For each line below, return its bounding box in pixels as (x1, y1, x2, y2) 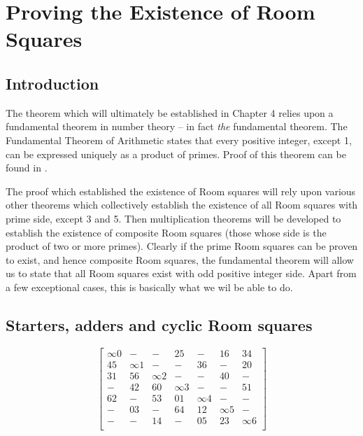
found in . (6, 160, 48, 175)
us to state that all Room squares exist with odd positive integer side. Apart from (6, 266, 357, 281)
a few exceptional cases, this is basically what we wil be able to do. (6, 279, 293, 294)
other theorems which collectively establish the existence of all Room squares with (6, 197, 358, 212)
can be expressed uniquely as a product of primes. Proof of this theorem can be (6, 146, 346, 161)
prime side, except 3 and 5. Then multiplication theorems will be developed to (6, 211, 341, 225)
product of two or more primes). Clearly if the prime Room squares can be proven (6, 239, 358, 253)
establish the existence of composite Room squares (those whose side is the (6, 225, 327, 239)
